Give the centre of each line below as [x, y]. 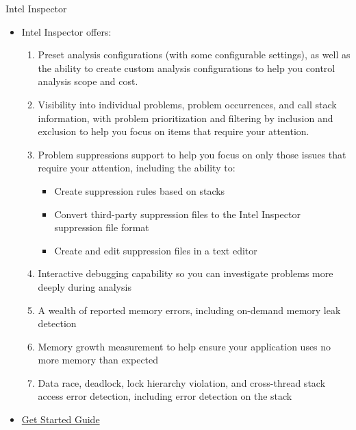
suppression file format [102, 227]
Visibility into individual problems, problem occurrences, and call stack [187, 104]
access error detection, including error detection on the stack [165, 396]
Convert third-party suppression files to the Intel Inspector [177, 214]
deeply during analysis [85, 286]
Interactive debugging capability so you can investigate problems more [186, 273]
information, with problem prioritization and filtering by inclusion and [186, 118]
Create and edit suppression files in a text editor [156, 250]
